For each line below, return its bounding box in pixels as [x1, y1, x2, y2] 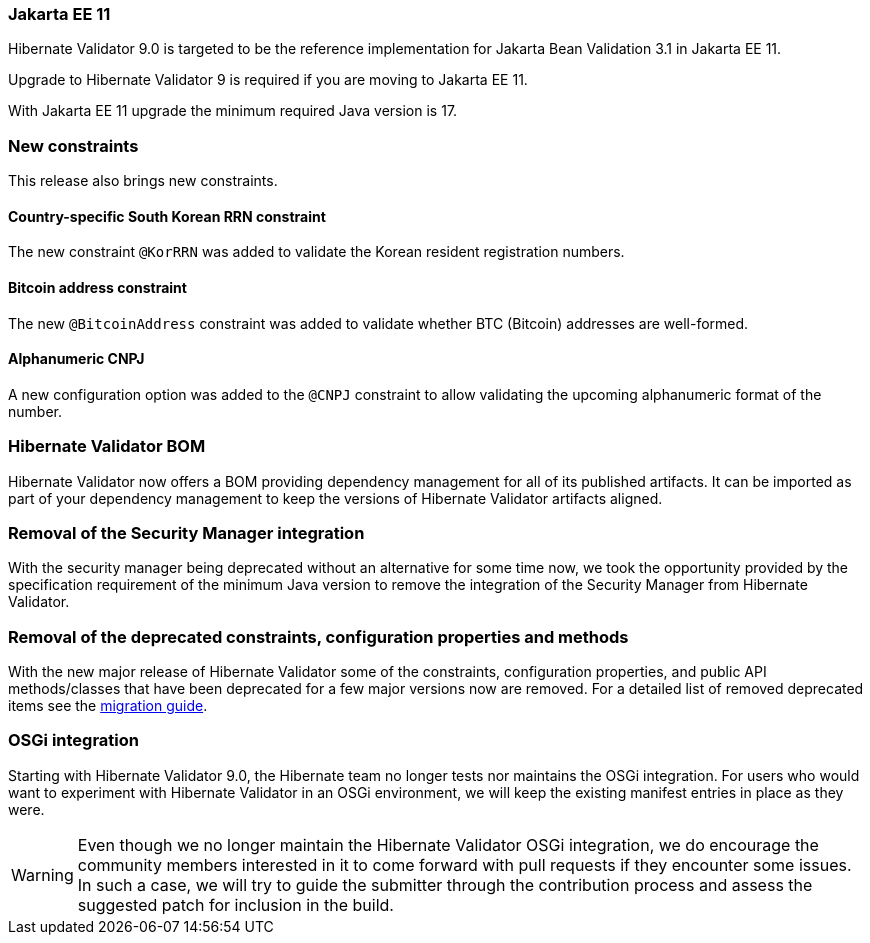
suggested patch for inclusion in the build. [77, 894, 394, 915]
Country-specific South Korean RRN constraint [8, 207, 326, 225]
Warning [11, 864, 74, 885]
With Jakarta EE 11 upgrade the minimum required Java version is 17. [8, 102, 458, 120]
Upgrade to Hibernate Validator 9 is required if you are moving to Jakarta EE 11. [8, 71, 528, 89]
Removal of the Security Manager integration [8, 522, 365, 543]
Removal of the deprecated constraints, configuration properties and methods [8, 626, 629, 647]
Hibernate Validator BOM [8, 436, 206, 457]
